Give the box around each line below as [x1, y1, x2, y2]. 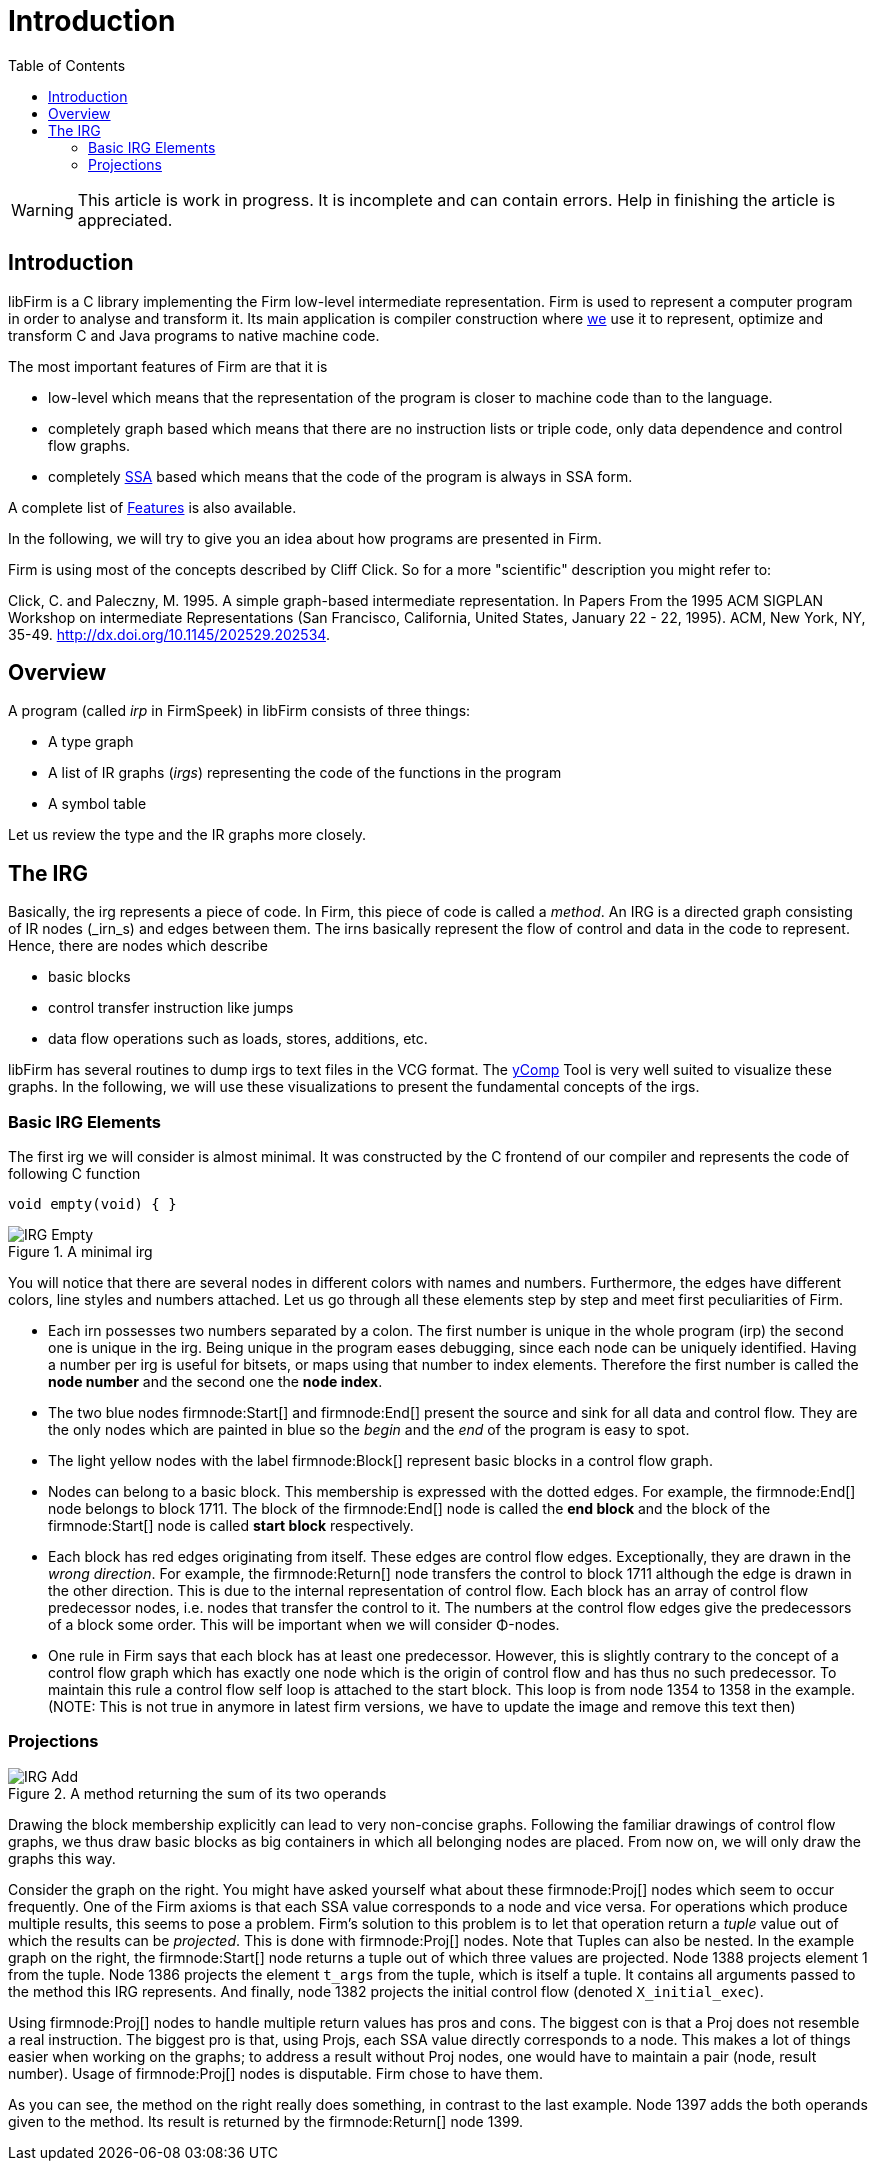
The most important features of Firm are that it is [8, 357, 328, 375]
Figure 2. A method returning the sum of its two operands [8, 1784, 387, 1802]
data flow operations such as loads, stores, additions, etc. [48, 1030, 428, 1048]
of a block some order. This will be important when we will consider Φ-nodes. [48, 1616, 560, 1634]
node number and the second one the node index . [48, 1373, 383, 1391]
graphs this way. [8, 1849, 116, 1867]
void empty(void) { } [8, 1196, 177, 1213]
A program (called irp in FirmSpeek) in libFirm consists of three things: [8, 702, 471, 720]
